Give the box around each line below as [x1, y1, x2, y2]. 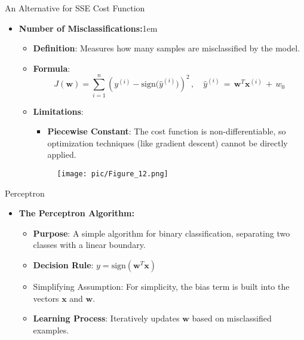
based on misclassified [192, 312, 272, 324]
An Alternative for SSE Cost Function [5, 2, 145, 14]
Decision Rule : [33, 258, 94, 271]
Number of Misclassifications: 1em [19, 22, 158, 34]
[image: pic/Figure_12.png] [57, 169, 168, 178]
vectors [33, 292, 59, 304]
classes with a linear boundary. [33, 238, 146, 251]
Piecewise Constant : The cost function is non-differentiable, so [47, 125, 286, 137]
